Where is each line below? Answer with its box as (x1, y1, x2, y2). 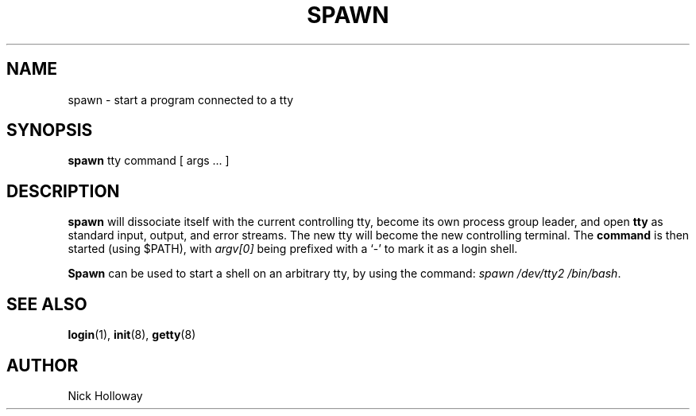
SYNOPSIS (6, 120, 93, 141)
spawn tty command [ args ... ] (68, 154, 230, 168)
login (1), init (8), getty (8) (68, 328, 196, 342)
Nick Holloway (68, 388, 143, 402)
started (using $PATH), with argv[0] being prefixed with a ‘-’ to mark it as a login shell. (68, 242, 518, 256)
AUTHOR (6, 355, 79, 375)
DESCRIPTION (6, 181, 120, 201)
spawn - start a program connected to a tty (68, 92, 294, 107)
